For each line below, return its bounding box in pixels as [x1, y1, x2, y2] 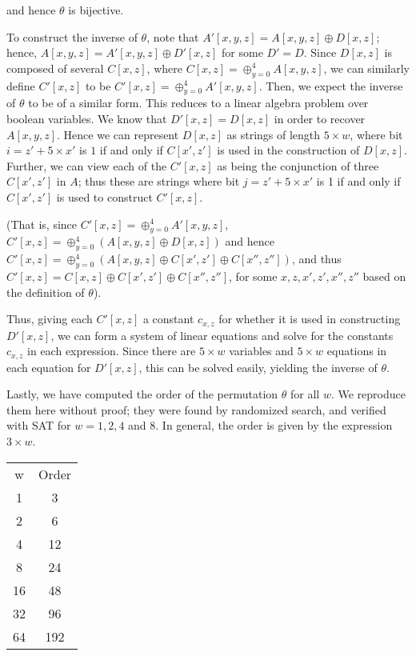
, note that [146, 28, 199, 45]
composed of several [6, 59, 104, 76]
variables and [229, 342, 294, 359]
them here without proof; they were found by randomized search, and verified [6, 401, 386, 418]
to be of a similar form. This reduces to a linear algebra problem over [28, 94, 369, 111]
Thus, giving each [6, 310, 93, 327]
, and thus [291, 250, 342, 267]
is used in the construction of [217, 142, 360, 158]
